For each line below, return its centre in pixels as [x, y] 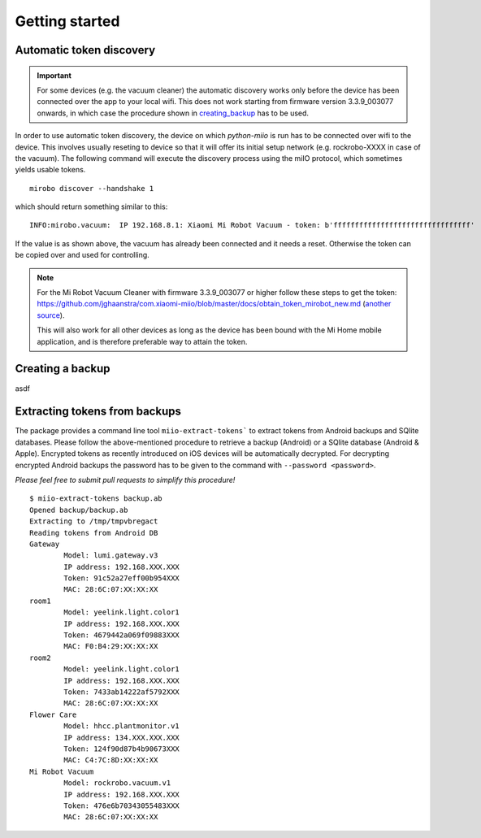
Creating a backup [63, 369]
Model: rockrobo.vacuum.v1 [117, 783]
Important [54, 75]
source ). [51, 315]
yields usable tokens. [50, 170]
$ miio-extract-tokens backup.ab [96, 499]
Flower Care [53, 714]
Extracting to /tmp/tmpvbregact [94, 521]
